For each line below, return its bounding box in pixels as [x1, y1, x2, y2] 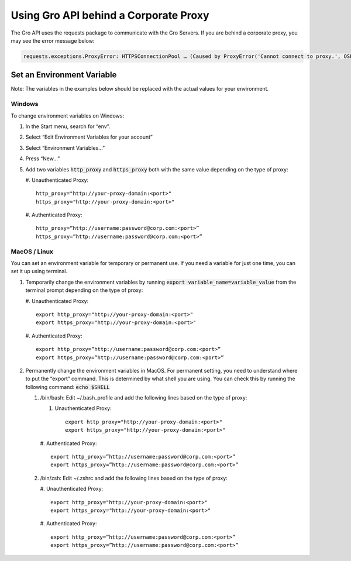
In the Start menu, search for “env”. [25, 123, 111, 130]
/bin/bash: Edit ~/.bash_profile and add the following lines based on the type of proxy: [40, 394, 247, 401]
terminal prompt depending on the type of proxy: [25, 287, 143, 294]
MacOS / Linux [11, 247, 54, 256]
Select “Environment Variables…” [25, 144, 105, 152]
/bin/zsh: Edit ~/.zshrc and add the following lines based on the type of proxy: [40, 474, 228, 481]
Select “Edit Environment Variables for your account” [25, 133, 153, 140]
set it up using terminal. [11, 268, 67, 275]
